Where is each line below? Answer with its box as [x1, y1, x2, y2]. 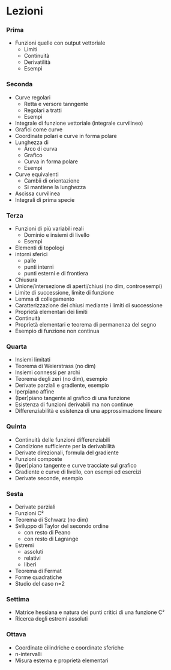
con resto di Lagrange [23, 535, 79, 542]
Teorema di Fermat [14, 567, 62, 574]
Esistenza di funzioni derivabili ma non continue [14, 401, 133, 408]
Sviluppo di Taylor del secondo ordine [14, 522, 109, 530]
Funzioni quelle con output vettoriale [14, 39, 106, 46]
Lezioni [6, 4, 43, 18]
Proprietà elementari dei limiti [14, 308, 88, 316]
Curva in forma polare [23, 158, 78, 165]
